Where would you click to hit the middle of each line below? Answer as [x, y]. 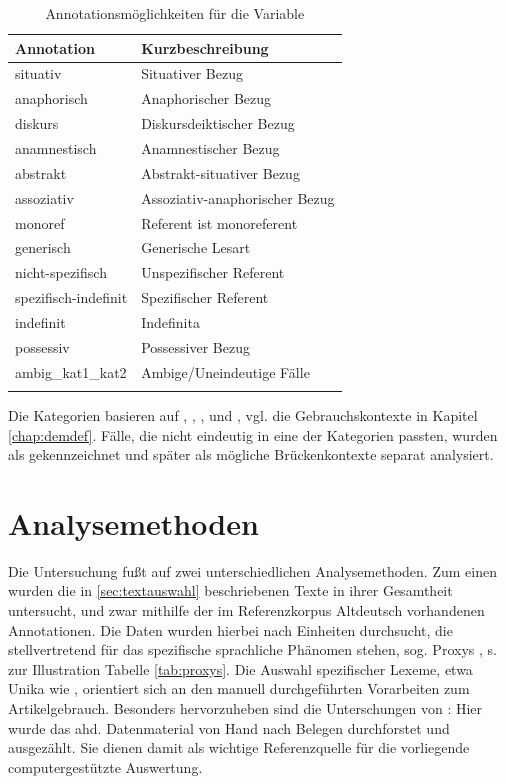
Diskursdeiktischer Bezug [218, 123]
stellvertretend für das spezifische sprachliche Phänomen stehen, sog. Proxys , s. [252, 649]
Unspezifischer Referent [213, 272]
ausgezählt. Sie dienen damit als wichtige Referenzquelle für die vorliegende [239, 747]
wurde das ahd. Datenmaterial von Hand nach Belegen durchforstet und [229, 727]
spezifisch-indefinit [71, 297]
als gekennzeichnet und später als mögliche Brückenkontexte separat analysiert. [251, 454]
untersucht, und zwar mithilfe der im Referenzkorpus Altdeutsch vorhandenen [246, 610]
